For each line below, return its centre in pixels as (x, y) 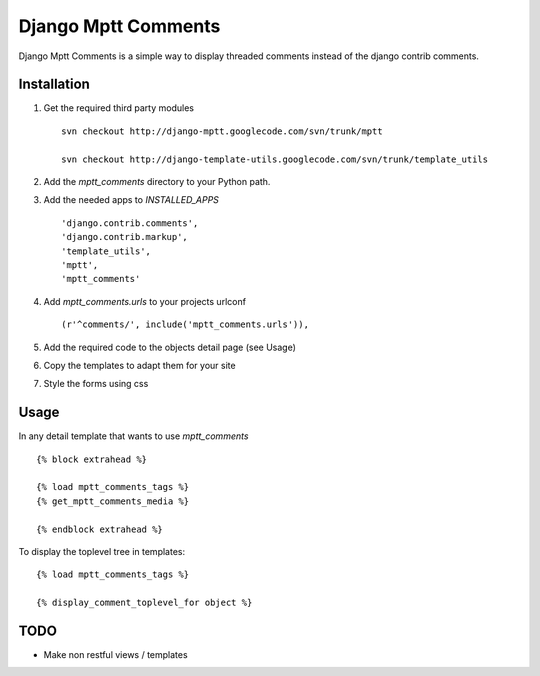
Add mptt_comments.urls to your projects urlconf (145, 301)
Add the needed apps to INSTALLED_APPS (131, 200)
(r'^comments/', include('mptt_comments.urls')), (185, 324)
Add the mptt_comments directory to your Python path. (157, 182)
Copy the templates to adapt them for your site (139, 365)
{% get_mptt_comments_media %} (113, 501)
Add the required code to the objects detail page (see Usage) (170, 347)
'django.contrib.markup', (125, 237)
